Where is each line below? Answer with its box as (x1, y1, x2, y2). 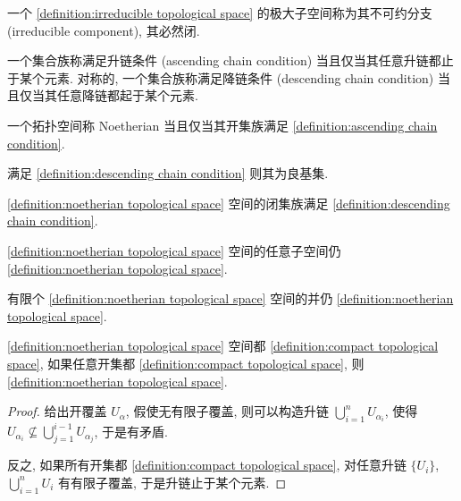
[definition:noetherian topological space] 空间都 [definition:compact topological (7, 336, 439, 355)
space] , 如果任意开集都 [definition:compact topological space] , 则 (7, 353, 365, 372)
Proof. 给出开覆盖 (7, 402, 107, 420)
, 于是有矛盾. (94, 421, 168, 440)
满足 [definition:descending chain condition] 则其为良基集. (7, 164, 329, 183)
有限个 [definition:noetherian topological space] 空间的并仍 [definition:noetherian (7, 289, 454, 308)
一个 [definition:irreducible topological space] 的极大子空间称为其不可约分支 (7, 4, 432, 21)
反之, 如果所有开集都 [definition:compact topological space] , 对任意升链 (7, 455, 407, 474)
